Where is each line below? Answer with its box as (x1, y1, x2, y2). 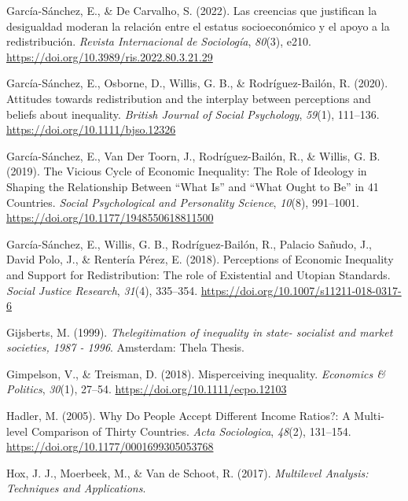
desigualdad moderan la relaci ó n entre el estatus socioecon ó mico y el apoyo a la (6, 17, 390, 34)
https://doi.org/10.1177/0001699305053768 (6, 438, 214, 455)
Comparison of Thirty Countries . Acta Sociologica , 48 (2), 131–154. (31, 422, 351, 439)
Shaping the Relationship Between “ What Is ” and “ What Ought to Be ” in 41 (6, 178, 379, 194)
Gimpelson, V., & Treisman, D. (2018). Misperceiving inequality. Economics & (6, 365, 385, 381)
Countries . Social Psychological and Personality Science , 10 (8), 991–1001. (6, 193, 359, 210)
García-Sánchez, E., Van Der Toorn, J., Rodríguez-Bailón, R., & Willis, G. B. (6, 147, 380, 164)
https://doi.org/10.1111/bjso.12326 (6, 121, 176, 138)
